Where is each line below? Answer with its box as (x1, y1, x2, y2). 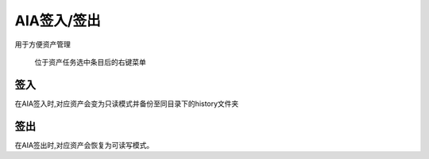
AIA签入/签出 (14, 12, 101, 29)
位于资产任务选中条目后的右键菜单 (34, 57, 146, 66)
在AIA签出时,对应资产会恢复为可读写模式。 (14, 140, 154, 150)
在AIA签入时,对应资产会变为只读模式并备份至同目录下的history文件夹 (14, 99, 239, 108)
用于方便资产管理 (14, 40, 71, 49)
